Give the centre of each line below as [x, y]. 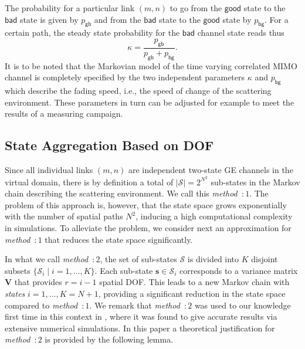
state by [237, 19]
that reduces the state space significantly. [119, 239]
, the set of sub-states [138, 259]
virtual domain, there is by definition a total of [89, 182]
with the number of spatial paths [64, 216]
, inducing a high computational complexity [214, 216]
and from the [118, 19]
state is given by [49, 19]
